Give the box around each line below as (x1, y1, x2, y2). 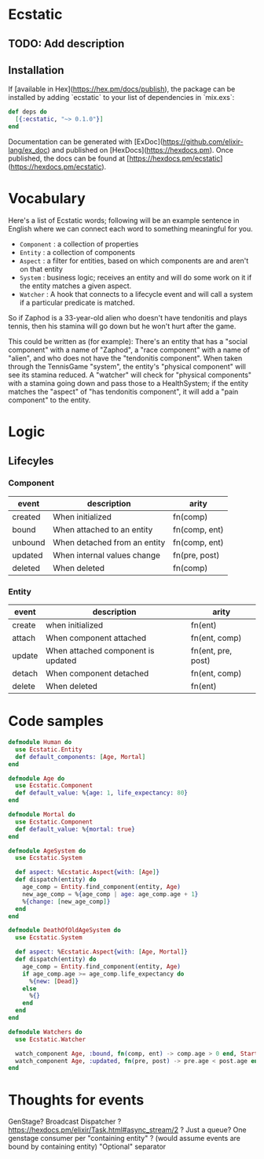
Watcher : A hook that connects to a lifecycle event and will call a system (19, 289, 253, 298)
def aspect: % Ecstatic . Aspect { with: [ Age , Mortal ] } (15, 948, 189, 956)
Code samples (8, 713, 104, 730)
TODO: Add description (8, 37, 125, 50)
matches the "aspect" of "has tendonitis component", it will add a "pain (8, 387, 239, 396)
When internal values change (53, 550, 161, 561)
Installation (8, 63, 64, 76)
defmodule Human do (8, 739, 72, 746)
